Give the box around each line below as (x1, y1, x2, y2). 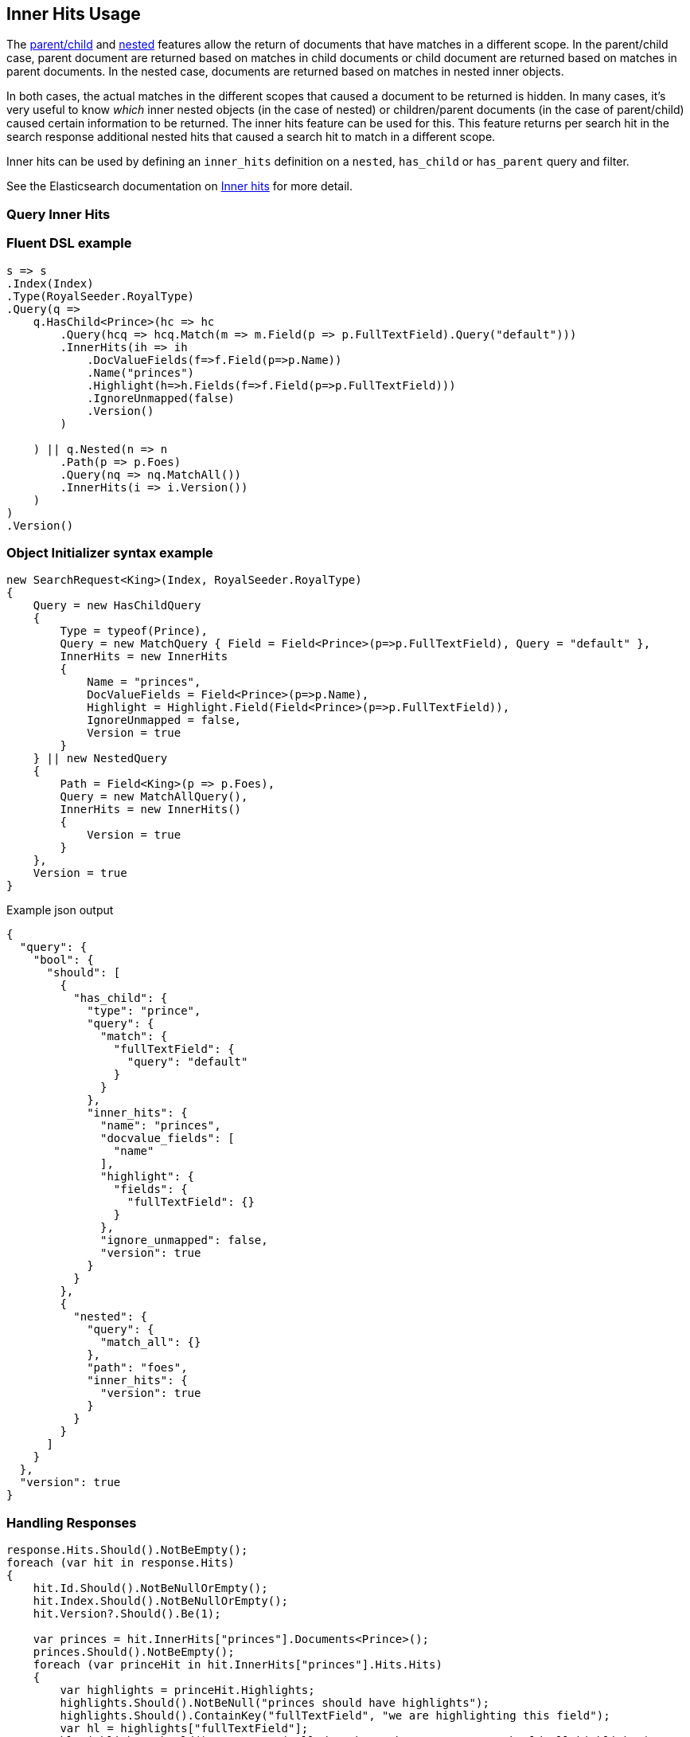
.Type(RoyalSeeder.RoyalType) (6, 289, 195, 303)
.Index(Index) (6, 276, 94, 290)
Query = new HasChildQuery (33, 599, 201, 612)
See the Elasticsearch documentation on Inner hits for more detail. (6, 179, 353, 194)
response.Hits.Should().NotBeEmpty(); (6, 1543, 248, 1557)
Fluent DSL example (6, 235, 132, 252)
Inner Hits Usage (6, 4, 141, 24)
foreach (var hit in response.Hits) (6, 1556, 235, 1570)
